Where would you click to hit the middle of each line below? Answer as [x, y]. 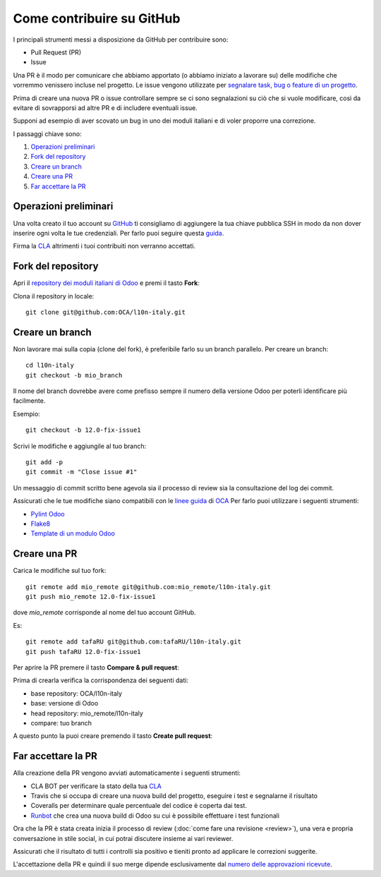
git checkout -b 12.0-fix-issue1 [83, 430]
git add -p [44, 462]
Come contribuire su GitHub [97, 18]
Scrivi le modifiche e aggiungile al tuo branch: [80, 446]
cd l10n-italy [50, 365]
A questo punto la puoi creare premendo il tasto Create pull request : [113, 736]
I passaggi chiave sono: [47, 133]
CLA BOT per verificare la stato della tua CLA [96, 786]
